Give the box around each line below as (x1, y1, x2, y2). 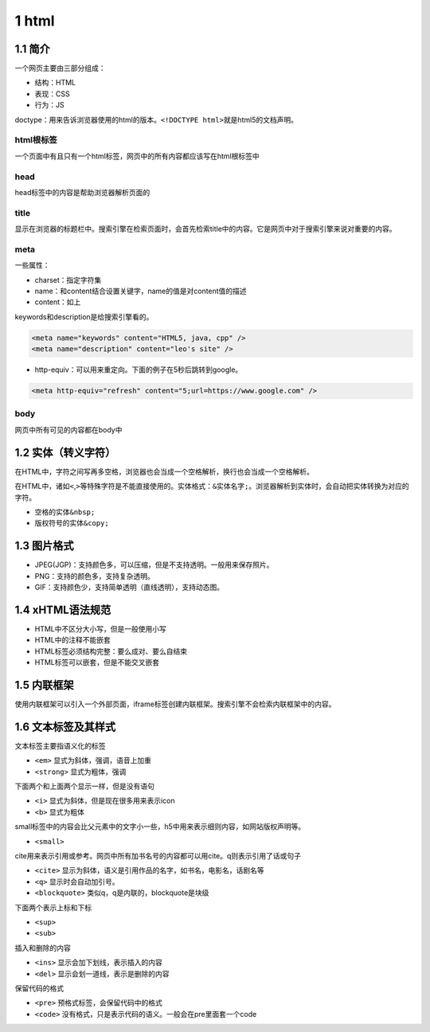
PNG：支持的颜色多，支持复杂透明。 (34, 571, 154, 580)
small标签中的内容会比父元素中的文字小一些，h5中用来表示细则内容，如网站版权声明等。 (14, 822, 306, 831)
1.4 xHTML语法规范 (14, 603, 111, 616)
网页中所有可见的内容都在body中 (14, 424, 123, 434)
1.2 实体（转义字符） (14, 446, 116, 459)
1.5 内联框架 (14, 678, 74, 692)
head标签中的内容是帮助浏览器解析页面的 (14, 187, 150, 197)
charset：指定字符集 (34, 275, 102, 284)
